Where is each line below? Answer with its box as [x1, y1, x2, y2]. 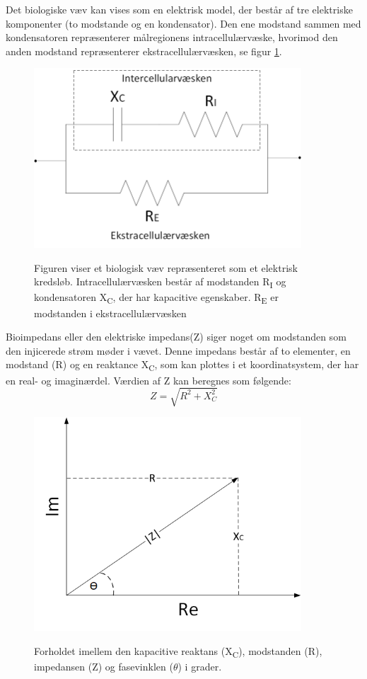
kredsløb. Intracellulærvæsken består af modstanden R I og [34, 274, 286, 291]
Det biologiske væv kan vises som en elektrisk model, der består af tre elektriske [6, 2, 353, 16]
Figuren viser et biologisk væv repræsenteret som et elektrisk [34, 260, 298, 275]
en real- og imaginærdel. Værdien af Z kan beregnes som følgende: [6, 372, 291, 387]
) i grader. [177, 658, 222, 673]
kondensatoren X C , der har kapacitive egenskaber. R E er [34, 290, 279, 307]
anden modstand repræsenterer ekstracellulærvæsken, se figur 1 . [6, 43, 282, 58]
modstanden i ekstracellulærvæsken [34, 305, 187, 320]
